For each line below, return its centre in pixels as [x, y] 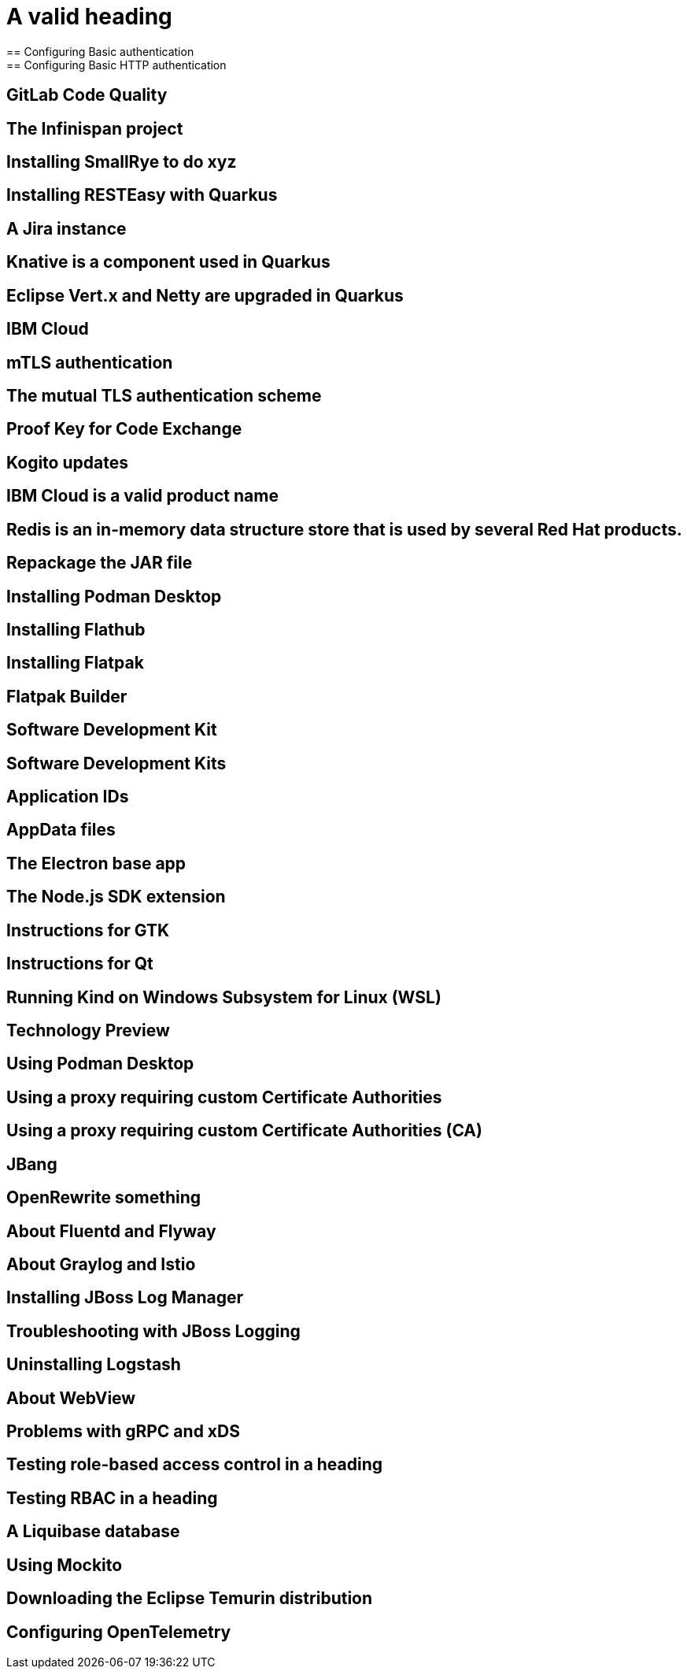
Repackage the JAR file [100, 563]
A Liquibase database [93, 1532]
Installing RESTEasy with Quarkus [142, 195]
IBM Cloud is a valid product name [142, 496]
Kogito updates [67, 462]
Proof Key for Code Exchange [124, 429]
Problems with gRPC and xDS [123, 1432]
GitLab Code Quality [87, 95]
